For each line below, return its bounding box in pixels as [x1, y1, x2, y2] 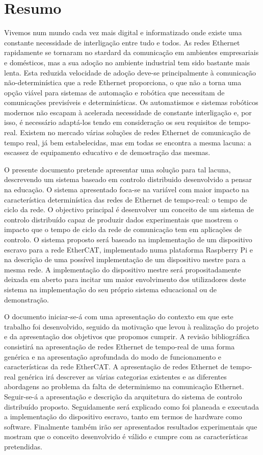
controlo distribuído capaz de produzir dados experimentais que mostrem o [4, 214, 238, 224]
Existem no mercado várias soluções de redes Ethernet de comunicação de [20, 127, 251, 138]
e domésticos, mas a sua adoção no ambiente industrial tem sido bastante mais [4, 57, 250, 67]
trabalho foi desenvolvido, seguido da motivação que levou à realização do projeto [4, 321, 259, 332]
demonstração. [4, 294, 49, 305]
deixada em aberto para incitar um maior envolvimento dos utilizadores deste [4, 274, 246, 285]
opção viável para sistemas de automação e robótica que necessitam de [4, 87, 225, 97]
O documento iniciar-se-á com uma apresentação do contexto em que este [4, 311, 233, 322]
